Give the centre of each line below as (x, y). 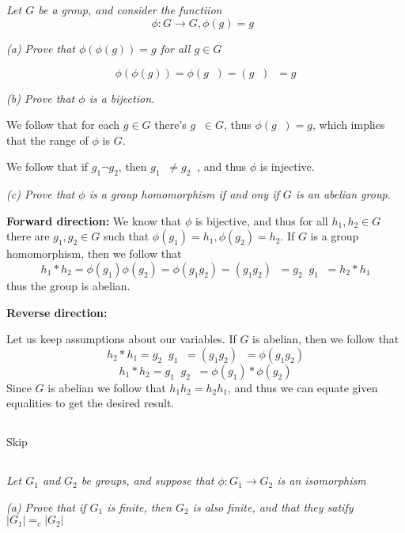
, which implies (349, 125)
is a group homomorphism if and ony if (184, 194)
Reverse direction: (57, 312)
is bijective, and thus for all (261, 220)
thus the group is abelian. (68, 285)
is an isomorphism (322, 480)
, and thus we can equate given (303, 387)
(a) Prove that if (46, 507)
